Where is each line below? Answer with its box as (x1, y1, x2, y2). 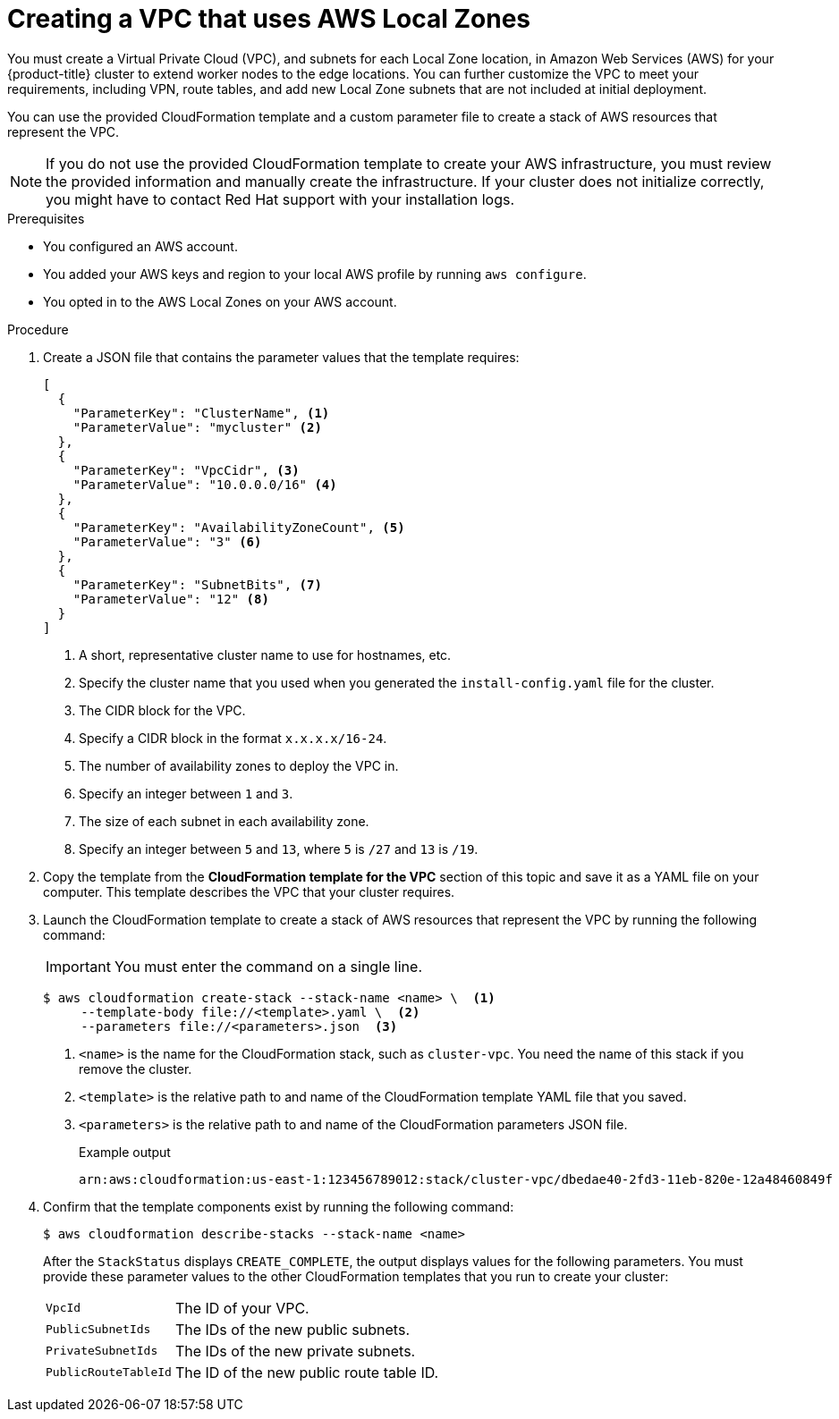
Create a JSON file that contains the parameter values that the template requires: (43, 349, 520, 365)
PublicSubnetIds (46, 1322, 151, 1337)
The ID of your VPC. (174, 1298, 309, 1317)
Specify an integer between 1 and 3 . (79, 785, 293, 801)
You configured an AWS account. (43, 238, 238, 254)
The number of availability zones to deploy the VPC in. (79, 757, 399, 773)
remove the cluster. (79, 1060, 192, 1077)
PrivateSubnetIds (46, 1344, 158, 1358)
